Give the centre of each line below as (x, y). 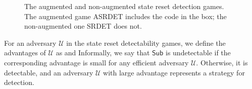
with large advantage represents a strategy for (174, 72)
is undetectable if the (198, 53)
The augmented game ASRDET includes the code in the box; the (125, 16)
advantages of (25, 53)
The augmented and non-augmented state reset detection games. (124, 6)
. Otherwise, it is (222, 62)
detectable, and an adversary (49, 72)
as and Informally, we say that (103, 53)
